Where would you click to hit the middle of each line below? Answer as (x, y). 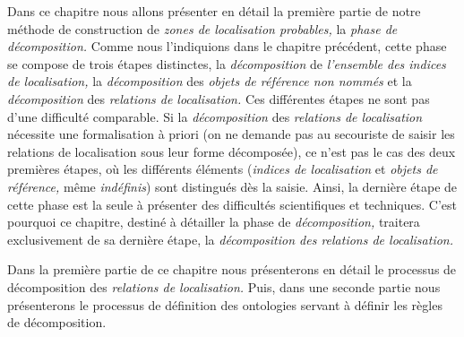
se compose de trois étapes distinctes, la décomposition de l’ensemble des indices (227, 63)
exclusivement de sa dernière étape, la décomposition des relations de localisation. (231, 239)
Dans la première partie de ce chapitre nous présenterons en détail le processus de (232, 269)
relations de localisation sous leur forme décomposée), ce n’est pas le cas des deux (232, 151)
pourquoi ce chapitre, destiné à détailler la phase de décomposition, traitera (214, 222)
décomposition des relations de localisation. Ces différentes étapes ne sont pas (219, 98)
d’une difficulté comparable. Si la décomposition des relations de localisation (215, 116)
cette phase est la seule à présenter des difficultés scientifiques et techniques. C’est (232, 204)
